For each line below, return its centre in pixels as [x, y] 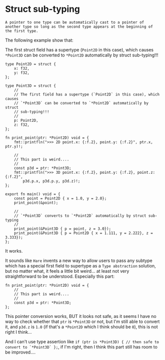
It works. [14, 251]
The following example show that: [39, 40]
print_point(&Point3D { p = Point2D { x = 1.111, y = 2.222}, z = [83, 233]
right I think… [18, 332]
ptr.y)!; [14, 146]
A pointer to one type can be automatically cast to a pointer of [75, 22]
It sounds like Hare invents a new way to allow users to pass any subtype [79, 260]
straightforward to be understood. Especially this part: [60, 276]
